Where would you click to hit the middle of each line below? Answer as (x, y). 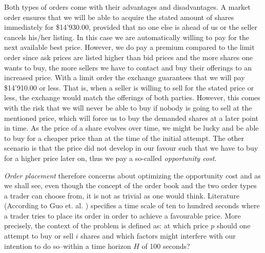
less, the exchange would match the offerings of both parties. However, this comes (132, 97)
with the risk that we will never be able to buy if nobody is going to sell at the (128, 107)
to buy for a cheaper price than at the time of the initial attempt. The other (124, 138)
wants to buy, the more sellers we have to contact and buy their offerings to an (128, 67)
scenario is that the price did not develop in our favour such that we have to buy (131, 148)
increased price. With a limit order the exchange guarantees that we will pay (125, 77)
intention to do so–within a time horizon (68, 246)
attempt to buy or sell (39, 236)
